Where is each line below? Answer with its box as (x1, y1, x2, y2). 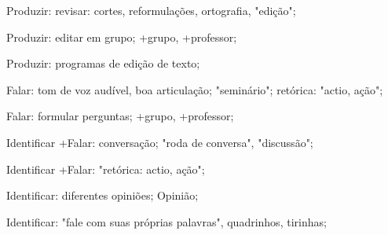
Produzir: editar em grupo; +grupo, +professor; (6, 28, 237, 45)
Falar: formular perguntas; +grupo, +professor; (6, 108, 234, 124)
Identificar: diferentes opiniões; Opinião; (6, 187, 199, 204)
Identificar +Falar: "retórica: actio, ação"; (6, 160, 205, 177)
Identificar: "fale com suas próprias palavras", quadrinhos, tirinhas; (6, 213, 327, 229)
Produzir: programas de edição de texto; (6, 55, 200, 72)
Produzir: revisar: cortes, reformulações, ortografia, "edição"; (6, 2, 296, 18)
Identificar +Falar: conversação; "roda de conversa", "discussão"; (6, 134, 313, 150)
